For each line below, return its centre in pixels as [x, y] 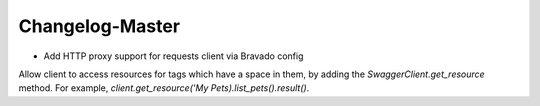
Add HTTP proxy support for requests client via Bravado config [173, 56]
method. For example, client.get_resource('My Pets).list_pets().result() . [164, 88]
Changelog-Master [99, 26]
